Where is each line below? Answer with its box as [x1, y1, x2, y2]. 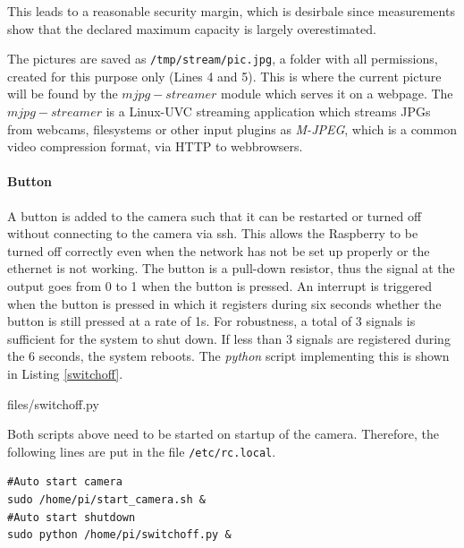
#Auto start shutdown [7, 510, 136, 524]
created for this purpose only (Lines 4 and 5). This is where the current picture [7, 66, 442, 85]
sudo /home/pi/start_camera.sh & [7, 492, 206, 506]
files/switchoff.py [7, 394, 99, 413]
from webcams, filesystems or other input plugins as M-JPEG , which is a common [7, 119, 457, 138]
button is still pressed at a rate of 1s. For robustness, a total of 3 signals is [7, 312, 416, 330]
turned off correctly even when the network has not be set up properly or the [7, 241, 430, 260]
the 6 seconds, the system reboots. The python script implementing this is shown [7, 347, 450, 365]
